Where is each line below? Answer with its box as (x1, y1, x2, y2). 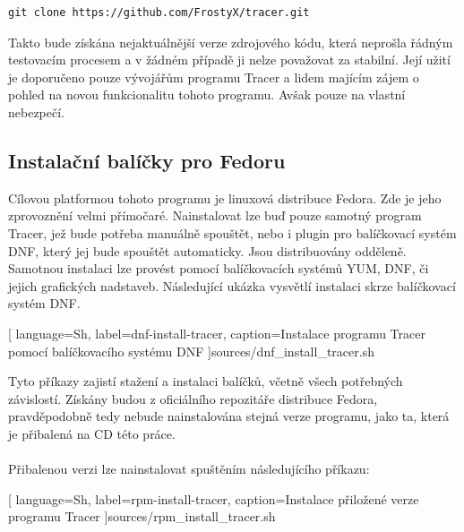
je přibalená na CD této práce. (8, 424, 176, 442)
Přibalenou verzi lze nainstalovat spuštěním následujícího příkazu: (8, 459, 370, 478)
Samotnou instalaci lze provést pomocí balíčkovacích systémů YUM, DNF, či (8, 259, 429, 278)
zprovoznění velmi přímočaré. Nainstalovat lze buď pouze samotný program (8, 206, 422, 225)
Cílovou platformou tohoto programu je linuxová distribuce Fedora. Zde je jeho (8, 188, 442, 207)
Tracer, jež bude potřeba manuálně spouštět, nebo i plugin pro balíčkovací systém (8, 223, 457, 242)
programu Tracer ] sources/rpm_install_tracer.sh (8, 507, 276, 526)
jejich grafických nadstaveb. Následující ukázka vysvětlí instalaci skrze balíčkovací (8, 276, 456, 295)
